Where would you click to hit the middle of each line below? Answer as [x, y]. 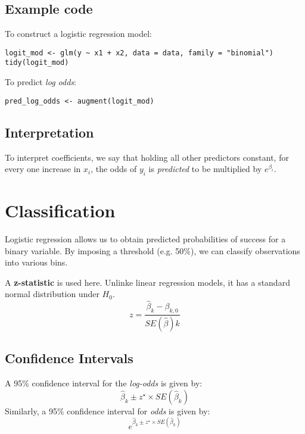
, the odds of [114, 169]
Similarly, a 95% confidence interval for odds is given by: [108, 410]
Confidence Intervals [69, 358]
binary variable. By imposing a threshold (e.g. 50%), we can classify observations [152, 250]
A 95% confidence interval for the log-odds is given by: [104, 383]
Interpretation [49, 132]
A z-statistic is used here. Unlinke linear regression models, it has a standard [147, 282]
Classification [60, 210]
